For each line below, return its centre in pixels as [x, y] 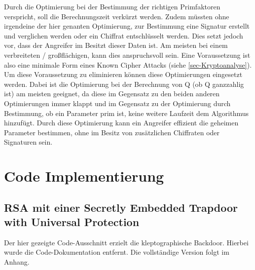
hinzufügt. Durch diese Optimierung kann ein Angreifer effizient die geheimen [121, 123]
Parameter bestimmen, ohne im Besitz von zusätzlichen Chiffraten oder [112, 132]
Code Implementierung [84, 176]
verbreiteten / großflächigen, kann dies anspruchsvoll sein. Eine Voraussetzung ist [127, 55]
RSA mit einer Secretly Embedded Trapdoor [121, 207]
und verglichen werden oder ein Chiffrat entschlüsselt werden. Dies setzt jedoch [124, 35]
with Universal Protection [72, 222]
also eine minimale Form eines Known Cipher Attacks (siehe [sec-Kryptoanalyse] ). [128, 64]
